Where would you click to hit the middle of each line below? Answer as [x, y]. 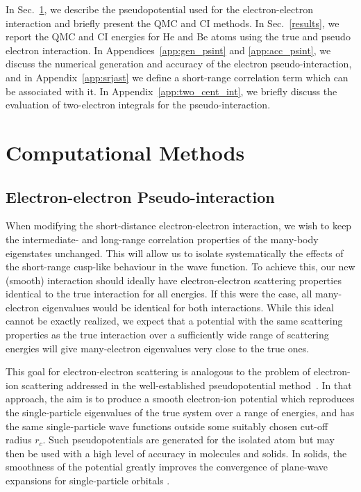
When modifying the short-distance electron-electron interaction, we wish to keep [179, 225]
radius [19, 440]
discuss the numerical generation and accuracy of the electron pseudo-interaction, [179, 64]
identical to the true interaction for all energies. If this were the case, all [159, 294]
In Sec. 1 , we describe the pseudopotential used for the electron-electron [159, 9]
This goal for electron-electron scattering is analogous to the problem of [158, 371]
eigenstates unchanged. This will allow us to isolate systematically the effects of [175, 253]
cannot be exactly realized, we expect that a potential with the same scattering [174, 321]
